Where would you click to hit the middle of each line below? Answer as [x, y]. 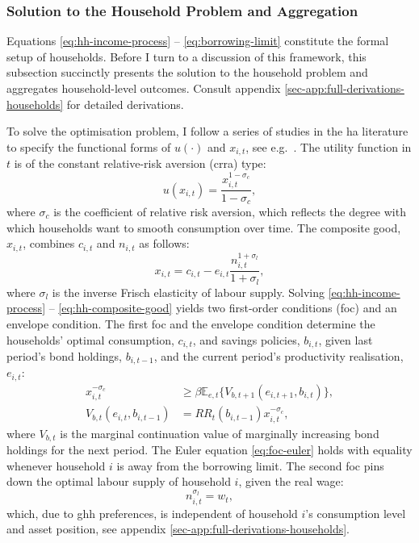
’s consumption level [356, 513]
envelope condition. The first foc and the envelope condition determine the [191, 323]
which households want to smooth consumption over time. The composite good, [204, 227]
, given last [346, 339]
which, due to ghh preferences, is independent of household [152, 513]
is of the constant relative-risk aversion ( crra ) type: [140, 163]
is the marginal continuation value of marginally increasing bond [220, 433]
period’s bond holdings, [64, 355]
